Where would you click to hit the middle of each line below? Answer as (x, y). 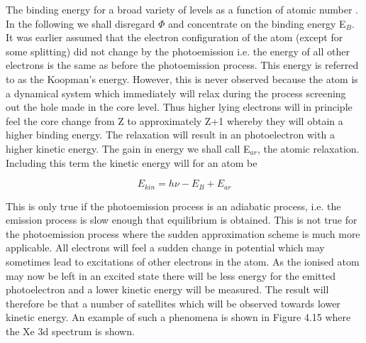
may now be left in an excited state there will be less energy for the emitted (171, 275)
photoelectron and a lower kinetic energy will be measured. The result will (167, 289)
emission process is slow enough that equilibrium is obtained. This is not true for (182, 220)
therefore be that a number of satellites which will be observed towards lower (173, 303)
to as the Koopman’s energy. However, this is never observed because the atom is (182, 78)
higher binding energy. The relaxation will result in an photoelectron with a (170, 135)
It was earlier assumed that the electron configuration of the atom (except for (174, 37)
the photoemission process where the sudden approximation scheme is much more (183, 233)
